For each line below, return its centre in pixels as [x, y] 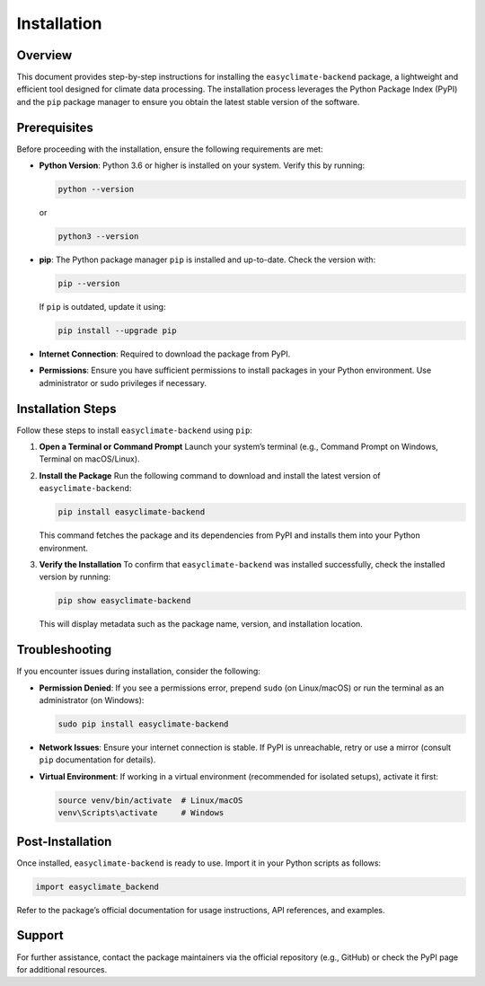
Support [40, 935]
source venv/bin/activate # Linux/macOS [150, 800]
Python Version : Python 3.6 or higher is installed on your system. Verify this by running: [202, 165]
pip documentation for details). [97, 760]
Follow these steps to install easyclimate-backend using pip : [135, 430]
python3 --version [98, 237]
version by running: [75, 577]
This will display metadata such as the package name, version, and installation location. [201, 624]
